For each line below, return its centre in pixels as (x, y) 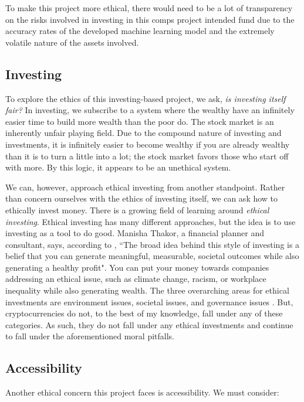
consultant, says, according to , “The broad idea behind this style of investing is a (153, 244)
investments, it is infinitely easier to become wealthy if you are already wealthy (148, 144)
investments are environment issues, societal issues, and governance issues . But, (149, 301)
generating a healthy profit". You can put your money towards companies (137, 267)
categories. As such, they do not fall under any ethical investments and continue (149, 324)
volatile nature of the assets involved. (72, 42)
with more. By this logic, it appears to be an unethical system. (118, 167)
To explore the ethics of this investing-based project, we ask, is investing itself (146, 98)
